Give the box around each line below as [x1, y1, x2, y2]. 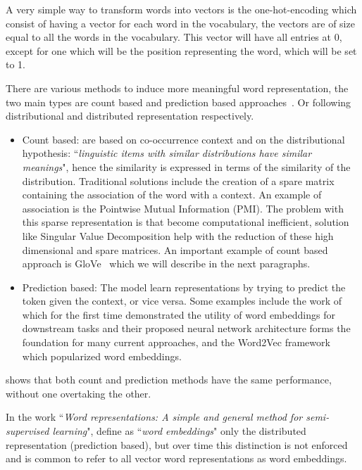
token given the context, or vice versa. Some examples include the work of [22, 293, 342, 308]
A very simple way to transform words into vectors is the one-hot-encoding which [6, 2, 357, 16]
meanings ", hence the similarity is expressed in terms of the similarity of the [22, 159, 351, 174]
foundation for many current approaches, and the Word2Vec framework [22, 335, 330, 350]
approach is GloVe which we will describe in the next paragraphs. [22, 256, 311, 271]
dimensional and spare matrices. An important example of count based [22, 242, 328, 257]
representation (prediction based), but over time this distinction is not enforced [6, 437, 348, 452]
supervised [6, 424, 49, 438]
